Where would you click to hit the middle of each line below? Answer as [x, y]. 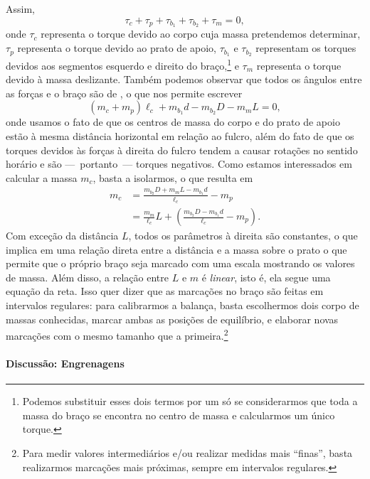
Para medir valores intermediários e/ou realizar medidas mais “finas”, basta [187, 453]
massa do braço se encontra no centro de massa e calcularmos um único [179, 415]
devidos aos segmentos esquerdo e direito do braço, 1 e [122, 64]
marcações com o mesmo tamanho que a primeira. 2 [117, 334]
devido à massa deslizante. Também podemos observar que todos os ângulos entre [184, 79]
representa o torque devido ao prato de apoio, [117, 48]
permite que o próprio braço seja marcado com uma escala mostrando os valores [180, 263]
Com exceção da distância [62, 236]
